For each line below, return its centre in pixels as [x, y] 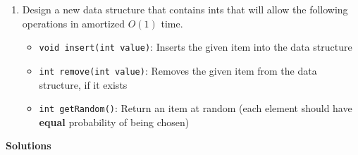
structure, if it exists [83, 84]
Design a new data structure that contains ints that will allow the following [185, 9]
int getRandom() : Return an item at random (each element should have [196, 108]
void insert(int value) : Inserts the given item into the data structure [196, 47]
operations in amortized [74, 23]
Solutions [29, 145]
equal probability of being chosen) [114, 122]
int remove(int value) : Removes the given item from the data [178, 70]
